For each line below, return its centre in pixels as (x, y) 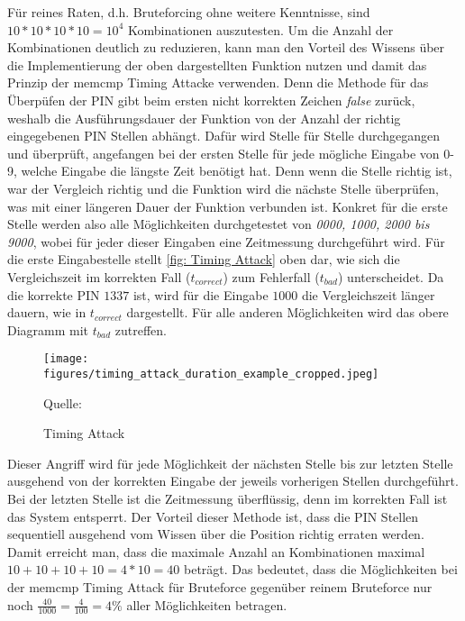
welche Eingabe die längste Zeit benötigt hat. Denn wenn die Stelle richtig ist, (237, 171)
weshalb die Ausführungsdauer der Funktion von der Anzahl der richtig (204, 118)
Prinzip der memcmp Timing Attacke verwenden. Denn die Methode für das (218, 82)
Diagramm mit (48, 329)
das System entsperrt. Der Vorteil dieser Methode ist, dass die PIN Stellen (213, 516)
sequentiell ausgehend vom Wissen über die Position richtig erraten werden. (216, 534)
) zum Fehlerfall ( (271, 276)
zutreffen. (141, 329)
